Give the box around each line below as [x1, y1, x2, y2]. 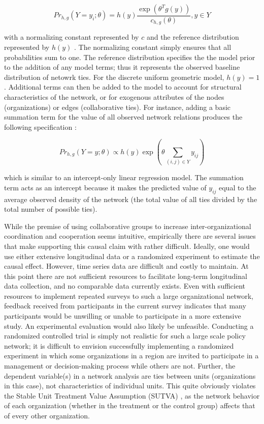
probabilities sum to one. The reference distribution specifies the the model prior [4, 51, 255, 62]
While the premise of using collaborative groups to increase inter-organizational [4, 220, 251, 231]
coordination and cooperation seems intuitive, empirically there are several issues [4, 231, 256, 241]
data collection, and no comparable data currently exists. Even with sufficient [4, 280, 245, 291]
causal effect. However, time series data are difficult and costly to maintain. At [4, 261, 249, 271]
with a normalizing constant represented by [4, 32, 139, 42]
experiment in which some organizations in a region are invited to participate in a [4, 350, 259, 361]
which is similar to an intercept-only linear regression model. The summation [4, 172, 244, 183]
